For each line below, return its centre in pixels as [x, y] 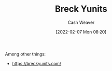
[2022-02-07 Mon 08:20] [81, 32]
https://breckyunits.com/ [37, 63]
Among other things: [25, 54]
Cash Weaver [81, 22]
